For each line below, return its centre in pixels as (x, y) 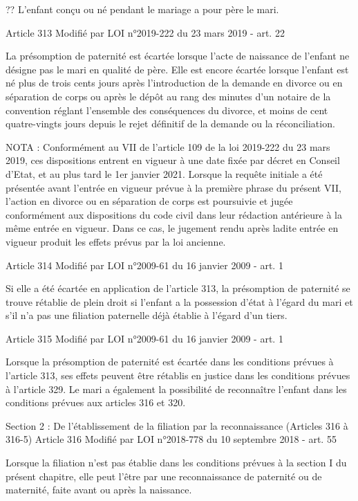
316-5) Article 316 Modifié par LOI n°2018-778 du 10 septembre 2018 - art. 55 (171, 439)
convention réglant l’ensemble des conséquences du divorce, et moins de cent (167, 110)
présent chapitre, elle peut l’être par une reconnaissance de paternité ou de (164, 476)
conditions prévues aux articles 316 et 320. (96, 402)
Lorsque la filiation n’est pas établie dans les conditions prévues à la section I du (176, 463)
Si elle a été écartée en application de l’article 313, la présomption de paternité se (178, 288)
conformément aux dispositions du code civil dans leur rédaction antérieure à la (174, 214)
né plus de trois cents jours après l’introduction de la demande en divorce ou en (174, 83)
